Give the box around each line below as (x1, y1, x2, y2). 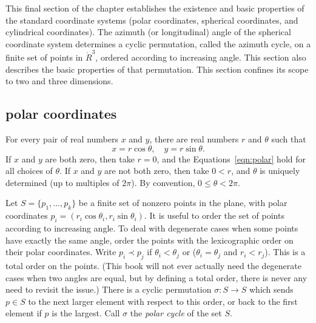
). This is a (264, 245, 306, 258)
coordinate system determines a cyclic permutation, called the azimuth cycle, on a (5, 37, 311, 50)
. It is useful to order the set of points (144, 209, 284, 222)
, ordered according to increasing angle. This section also (95, 51, 306, 64)
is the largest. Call (52, 307, 120, 319)
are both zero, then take (45, 152, 135, 165)
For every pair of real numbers (5, 133, 118, 145)
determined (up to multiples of (5, 176, 119, 188)
